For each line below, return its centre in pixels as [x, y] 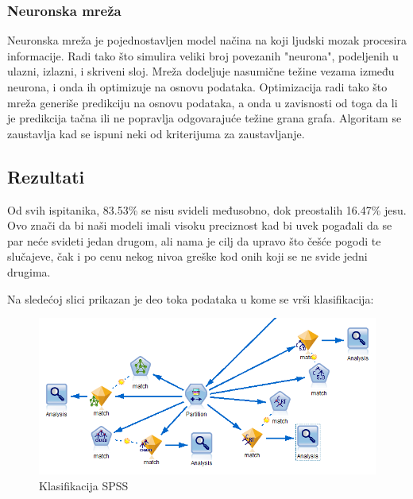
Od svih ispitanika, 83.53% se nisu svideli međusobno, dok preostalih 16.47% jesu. [207, 209]
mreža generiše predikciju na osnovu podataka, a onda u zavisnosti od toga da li [203, 102]
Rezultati [46, 176]
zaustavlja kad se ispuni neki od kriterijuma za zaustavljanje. [156, 133]
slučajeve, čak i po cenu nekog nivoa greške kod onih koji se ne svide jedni [187, 256]
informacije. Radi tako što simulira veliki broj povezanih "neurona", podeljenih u [203, 55]
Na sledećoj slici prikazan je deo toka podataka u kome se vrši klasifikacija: [191, 298]
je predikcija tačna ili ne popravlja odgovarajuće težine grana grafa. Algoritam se [205, 118]
